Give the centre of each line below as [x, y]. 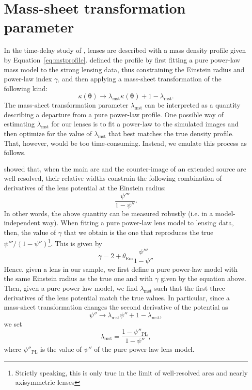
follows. [15, 152]
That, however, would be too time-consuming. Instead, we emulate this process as [125, 143]
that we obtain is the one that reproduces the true [139, 232]
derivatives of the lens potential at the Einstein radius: [85, 188]
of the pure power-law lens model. [144, 349]
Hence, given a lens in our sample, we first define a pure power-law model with [121, 269]
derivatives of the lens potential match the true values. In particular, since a [117, 297]
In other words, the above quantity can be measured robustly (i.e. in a [109, 213]
